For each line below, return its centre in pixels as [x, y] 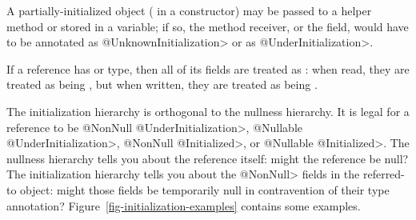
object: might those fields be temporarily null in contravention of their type [205, 189]
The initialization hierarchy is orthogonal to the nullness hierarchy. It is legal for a [208, 111]
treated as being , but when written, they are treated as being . [162, 84]
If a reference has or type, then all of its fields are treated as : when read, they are [208, 68]
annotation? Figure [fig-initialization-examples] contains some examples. [184, 205]
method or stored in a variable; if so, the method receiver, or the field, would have [208, 26]
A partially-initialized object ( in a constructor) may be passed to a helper [189, 10]
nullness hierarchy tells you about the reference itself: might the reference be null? [208, 158]
